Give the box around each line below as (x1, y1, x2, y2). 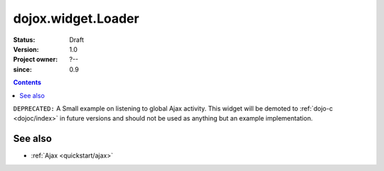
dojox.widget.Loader (13, 11, 139, 26)
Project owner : (13, 55, 58, 64)
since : (13, 65, 32, 74)
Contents (13, 78, 42, 87)
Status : (13, 35, 36, 44)
